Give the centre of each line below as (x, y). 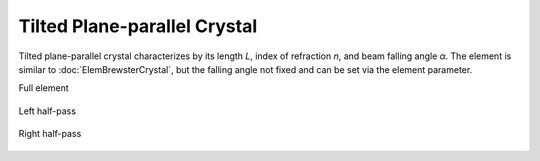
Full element (43, 88)
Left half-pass (47, 111)
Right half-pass (50, 134)
